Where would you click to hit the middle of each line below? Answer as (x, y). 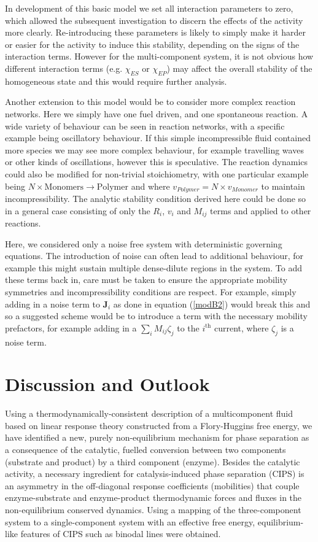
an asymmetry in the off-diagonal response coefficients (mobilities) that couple (152, 485)
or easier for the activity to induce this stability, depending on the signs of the (152, 44)
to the (188, 327)
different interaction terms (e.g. (64, 68)
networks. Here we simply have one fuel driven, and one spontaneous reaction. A (157, 113)
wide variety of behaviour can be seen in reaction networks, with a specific (145, 126)
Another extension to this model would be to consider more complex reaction (150, 102)
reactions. (23, 223)
